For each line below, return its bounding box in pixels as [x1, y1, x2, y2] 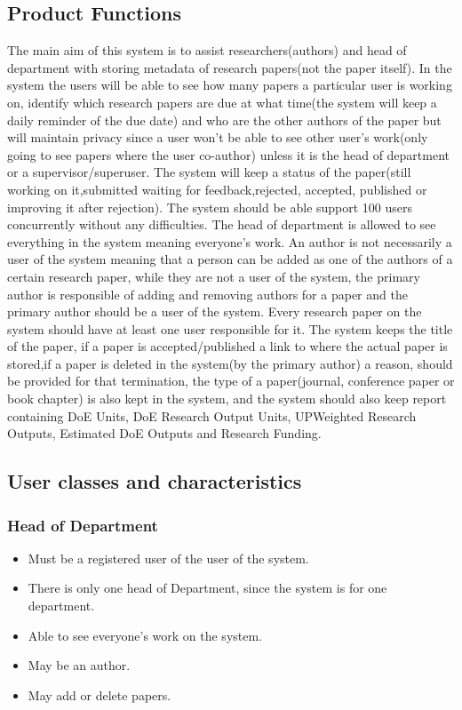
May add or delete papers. [28, 685, 171, 704]
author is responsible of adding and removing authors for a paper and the [7, 284, 408, 303]
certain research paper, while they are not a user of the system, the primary [7, 267, 420, 285]
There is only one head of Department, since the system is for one [28, 578, 387, 597]
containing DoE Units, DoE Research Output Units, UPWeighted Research [7, 406, 417, 425]
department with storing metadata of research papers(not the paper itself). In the [7, 58, 452, 76]
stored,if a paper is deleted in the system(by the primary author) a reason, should [7, 354, 453, 372]
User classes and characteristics [7, 467, 302, 495]
